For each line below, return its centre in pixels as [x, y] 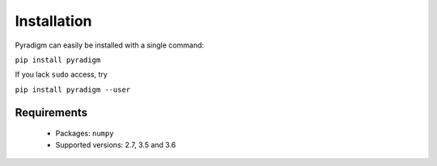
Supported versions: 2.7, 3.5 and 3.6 [116, 144]
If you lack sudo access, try [62, 75]
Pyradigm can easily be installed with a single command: [110, 45]
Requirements [51, 112]
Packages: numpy [85, 134]
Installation [53, 21]
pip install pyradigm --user [73, 89]
